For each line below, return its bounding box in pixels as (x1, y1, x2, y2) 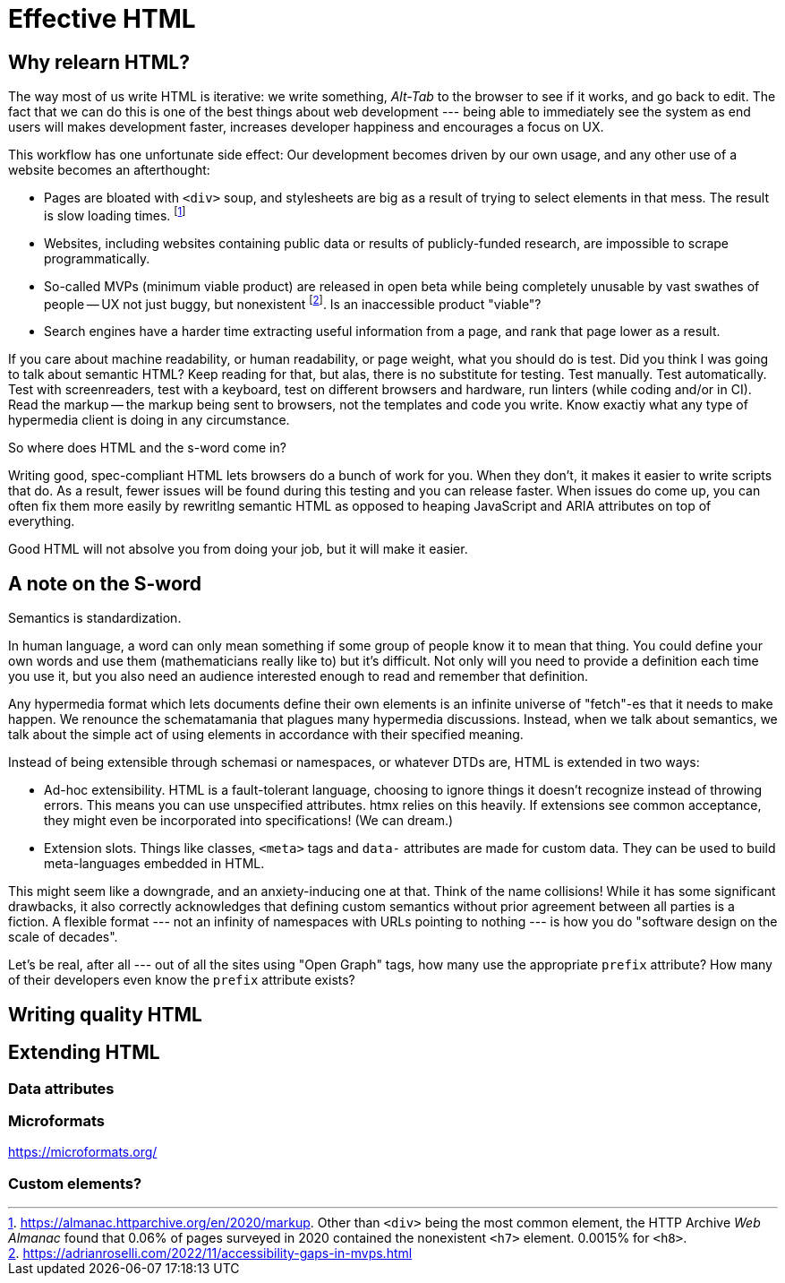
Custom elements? (8, 1174, 142, 1193)
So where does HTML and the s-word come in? (8, 440, 286, 456)
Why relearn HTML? (8, 50, 190, 73)
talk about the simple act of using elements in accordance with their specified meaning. (8, 727, 524, 743)
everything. (8, 513, 75, 530)
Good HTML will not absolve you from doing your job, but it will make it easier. (8, 541, 468, 557)
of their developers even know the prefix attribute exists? (8, 972, 355, 988)
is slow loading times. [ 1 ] (44, 205, 186, 223)
